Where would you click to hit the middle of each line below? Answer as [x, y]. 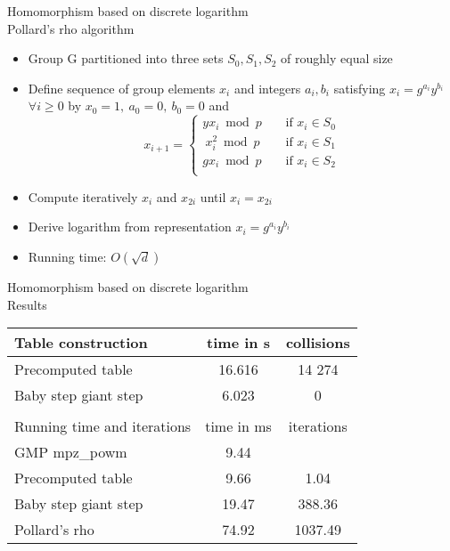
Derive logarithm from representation [130, 227]
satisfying [360, 88]
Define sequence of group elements [122, 88]
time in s [238, 343]
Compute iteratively [83, 196]
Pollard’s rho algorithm [71, 28]
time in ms [238, 426]
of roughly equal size [337, 58]
